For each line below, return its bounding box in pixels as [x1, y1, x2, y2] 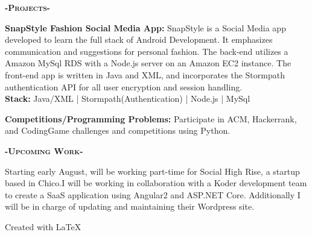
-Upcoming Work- [5, 144, 83, 157]
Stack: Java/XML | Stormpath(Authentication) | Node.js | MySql [5, 92, 250, 105]
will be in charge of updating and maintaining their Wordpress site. [5, 200, 255, 213]
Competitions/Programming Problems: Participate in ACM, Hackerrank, [5, 112, 297, 125]
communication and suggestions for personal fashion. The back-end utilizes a [5, 45, 288, 57]
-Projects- [5, 1, 50, 13]
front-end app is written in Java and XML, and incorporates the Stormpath [5, 68, 285, 81]
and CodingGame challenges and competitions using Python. [5, 124, 231, 137]
